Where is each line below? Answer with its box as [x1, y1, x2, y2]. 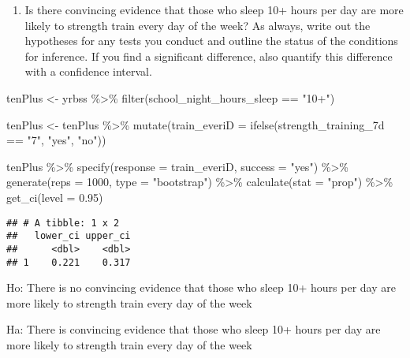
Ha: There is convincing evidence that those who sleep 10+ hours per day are [6, 321, 381, 337]
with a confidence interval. [24, 63, 152, 80]
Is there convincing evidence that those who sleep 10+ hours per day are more [24, 2, 404, 17]
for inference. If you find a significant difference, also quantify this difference [24, 47, 393, 64]
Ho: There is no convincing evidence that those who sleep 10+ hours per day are [6, 279, 396, 296]
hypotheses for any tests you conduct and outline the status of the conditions [24, 32, 398, 49]
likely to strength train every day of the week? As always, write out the [24, 17, 371, 33]
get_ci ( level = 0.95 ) [6, 188, 103, 205]
